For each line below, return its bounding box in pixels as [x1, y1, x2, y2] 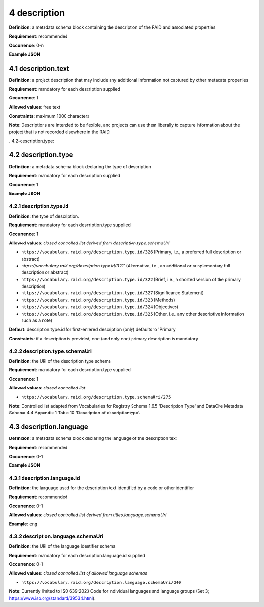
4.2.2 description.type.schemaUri [9, 348, 92, 355]
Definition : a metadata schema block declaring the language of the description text [9, 436, 177, 441]
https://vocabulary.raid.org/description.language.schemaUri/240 [21, 580, 181, 585]
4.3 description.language [9, 423, 88, 431]
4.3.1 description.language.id [9, 475, 80, 482]
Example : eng [9, 521, 38, 527]
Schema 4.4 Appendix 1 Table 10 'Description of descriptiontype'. [9, 410, 141, 416]
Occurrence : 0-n [9, 42, 44, 49]
